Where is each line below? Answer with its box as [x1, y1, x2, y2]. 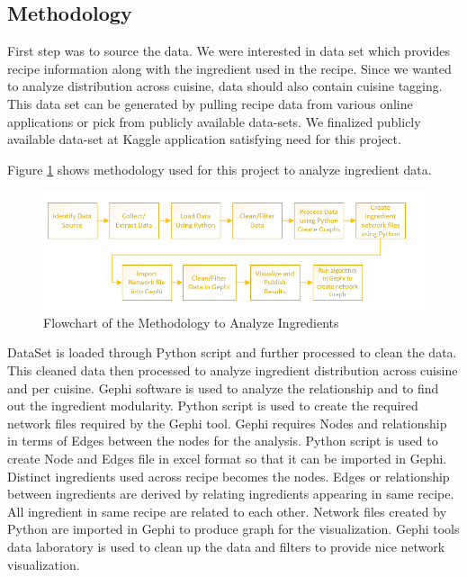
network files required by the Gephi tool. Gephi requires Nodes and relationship [7, 413, 447, 432]
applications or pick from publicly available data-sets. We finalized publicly [7, 112, 421, 131]
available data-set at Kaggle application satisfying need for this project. [7, 130, 401, 149]
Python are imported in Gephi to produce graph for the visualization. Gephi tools [7, 519, 460, 538]
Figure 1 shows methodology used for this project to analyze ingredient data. [7, 159, 432, 178]
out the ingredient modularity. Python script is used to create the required [7, 396, 418, 415]
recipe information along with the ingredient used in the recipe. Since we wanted [7, 59, 452, 77]
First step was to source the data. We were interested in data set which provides [7, 41, 451, 60]
